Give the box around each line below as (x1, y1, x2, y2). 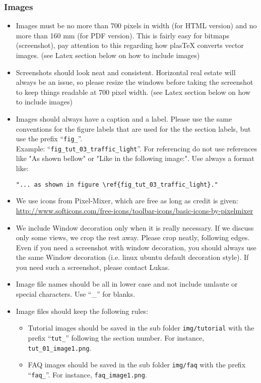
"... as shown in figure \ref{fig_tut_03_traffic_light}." (16, 181, 218, 188)
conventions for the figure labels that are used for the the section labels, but (16, 123, 251, 134)
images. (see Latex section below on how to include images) (16, 50, 200, 60)
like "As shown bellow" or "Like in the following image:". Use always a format (16, 153, 254, 163)
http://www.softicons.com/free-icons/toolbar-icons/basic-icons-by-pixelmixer (16, 205, 253, 215)
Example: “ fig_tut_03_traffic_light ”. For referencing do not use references (16, 143, 257, 153)
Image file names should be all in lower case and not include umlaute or (16, 279, 238, 289)
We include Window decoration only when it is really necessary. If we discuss (16, 222, 254, 233)
